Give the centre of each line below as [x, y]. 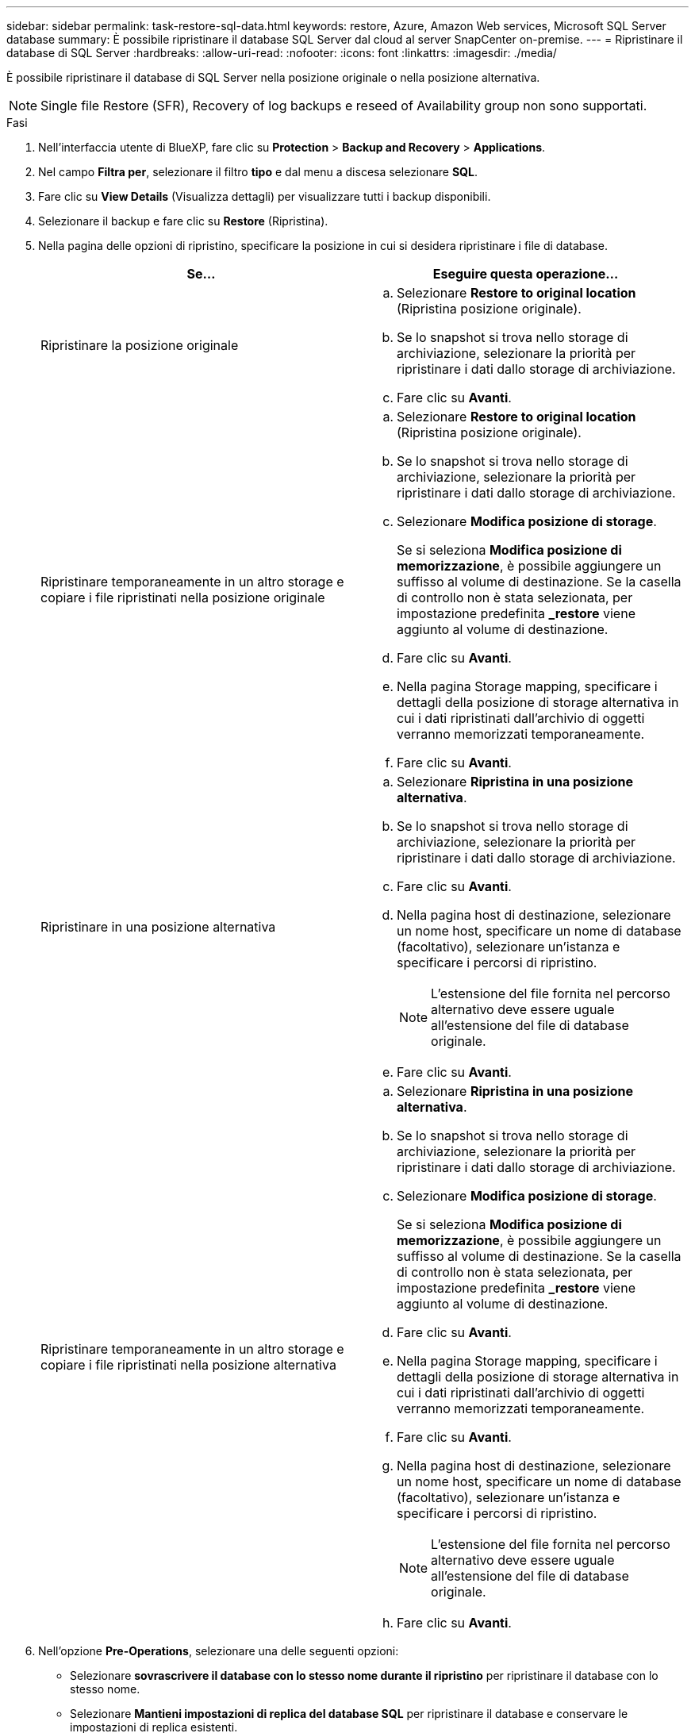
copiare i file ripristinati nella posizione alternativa [188, 1365]
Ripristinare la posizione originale [140, 345]
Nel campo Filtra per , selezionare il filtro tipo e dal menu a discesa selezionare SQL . [258, 172]
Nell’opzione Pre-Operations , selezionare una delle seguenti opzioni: [219, 1651]
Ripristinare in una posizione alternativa [158, 927]
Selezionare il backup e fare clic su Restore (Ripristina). [183, 221]
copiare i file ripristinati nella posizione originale [183, 598]
